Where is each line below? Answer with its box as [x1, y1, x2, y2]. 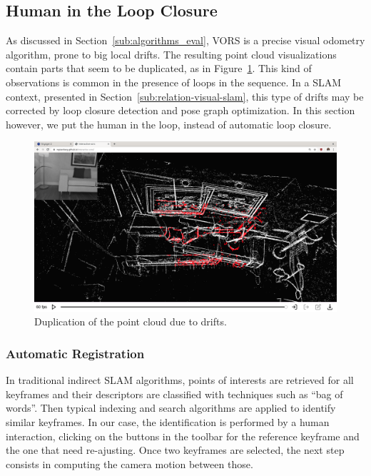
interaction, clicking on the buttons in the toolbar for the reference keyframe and [6, 428, 360, 443]
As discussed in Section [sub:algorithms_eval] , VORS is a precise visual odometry [6, 33, 365, 48]
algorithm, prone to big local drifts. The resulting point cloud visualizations [6, 46, 337, 61]
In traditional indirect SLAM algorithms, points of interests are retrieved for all [6, 373, 354, 388]
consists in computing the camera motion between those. [6, 456, 253, 471]
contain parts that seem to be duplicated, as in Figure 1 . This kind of [6, 61, 312, 76]
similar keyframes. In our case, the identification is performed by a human [6, 415, 330, 430]
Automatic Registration [6, 344, 145, 362]
